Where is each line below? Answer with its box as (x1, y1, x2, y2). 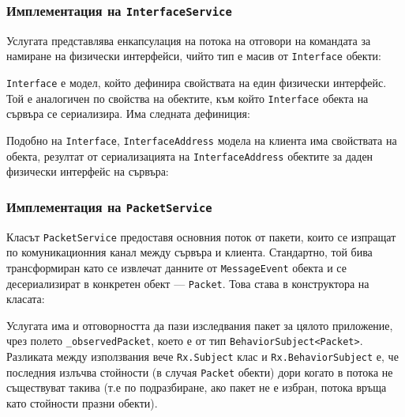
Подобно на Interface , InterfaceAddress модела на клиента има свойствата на (6, 131, 397, 148)
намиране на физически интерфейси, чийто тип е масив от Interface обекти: (6, 47, 381, 64)
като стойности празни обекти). (6, 394, 158, 411)
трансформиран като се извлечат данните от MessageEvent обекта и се (6, 259, 347, 275)
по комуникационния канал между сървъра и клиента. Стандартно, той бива (6, 244, 373, 260)
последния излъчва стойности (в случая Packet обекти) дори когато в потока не (6, 363, 393, 380)
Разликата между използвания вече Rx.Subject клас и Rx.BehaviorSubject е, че (6, 348, 399, 365)
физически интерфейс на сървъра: (6, 163, 169, 180)
